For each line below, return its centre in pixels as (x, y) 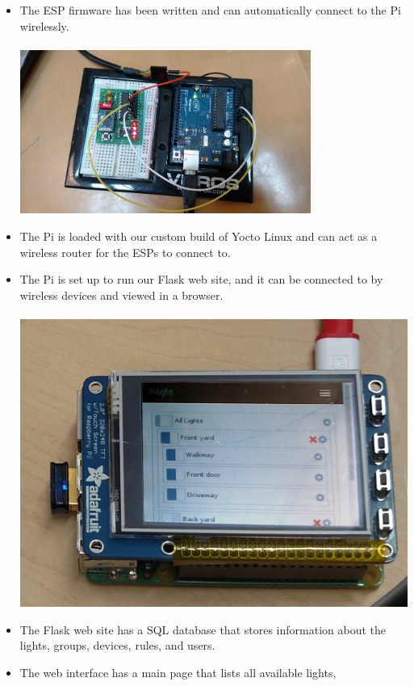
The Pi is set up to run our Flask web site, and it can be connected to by (201, 279)
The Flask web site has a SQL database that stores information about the (203, 629)
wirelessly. (44, 25)
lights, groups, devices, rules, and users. (117, 645)
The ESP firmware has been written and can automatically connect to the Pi (210, 10)
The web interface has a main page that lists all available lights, (178, 672)
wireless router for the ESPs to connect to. (125, 252)
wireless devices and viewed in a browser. (121, 295)
